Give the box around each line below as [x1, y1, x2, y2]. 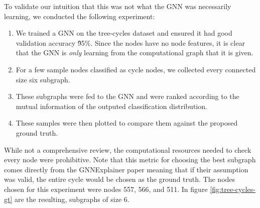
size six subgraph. [16, 74, 70, 84]
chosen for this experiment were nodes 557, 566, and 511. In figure [4, 183, 208, 194]
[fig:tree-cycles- [210, 183, 255, 194]
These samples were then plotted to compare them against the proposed [16, 118, 238, 128]
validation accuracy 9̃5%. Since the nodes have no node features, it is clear [16, 37, 245, 48]
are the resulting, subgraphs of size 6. [15, 193, 129, 204]
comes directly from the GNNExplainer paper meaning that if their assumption [4, 164, 248, 174]
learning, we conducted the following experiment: [4, 11, 155, 21]
